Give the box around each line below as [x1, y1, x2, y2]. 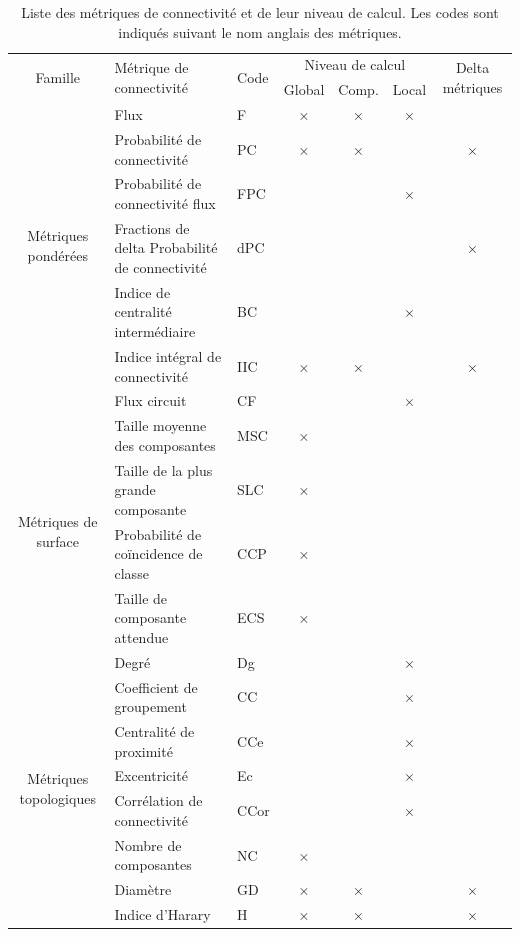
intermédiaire [114, 321, 196, 342]
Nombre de [114, 834, 182, 855]
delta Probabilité [114, 237, 218, 258]
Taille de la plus [114, 459, 213, 480]
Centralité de [114, 721, 195, 741]
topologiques [19, 787, 96, 808]
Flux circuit [114, 390, 187, 411]
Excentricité [114, 765, 188, 786]
